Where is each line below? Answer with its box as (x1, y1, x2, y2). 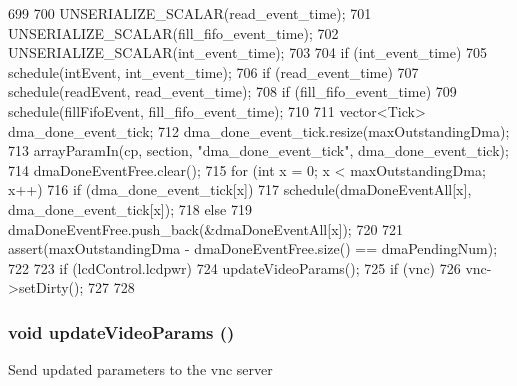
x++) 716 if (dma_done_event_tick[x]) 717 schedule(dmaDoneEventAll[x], (8, 179, 472, 200)
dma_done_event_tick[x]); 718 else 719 (8, 198, 252, 219)
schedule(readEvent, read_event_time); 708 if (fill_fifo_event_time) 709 (8, 81, 457, 102)
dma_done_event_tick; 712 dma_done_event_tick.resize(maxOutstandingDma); (8, 120, 510, 141)
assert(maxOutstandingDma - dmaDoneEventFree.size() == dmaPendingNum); (8, 238, 498, 259)
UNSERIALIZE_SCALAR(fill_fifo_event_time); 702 (8, 22, 339, 43)
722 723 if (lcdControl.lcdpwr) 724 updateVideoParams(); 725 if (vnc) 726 (8, 257, 461, 278)
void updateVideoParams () (8, 319, 235, 344)
